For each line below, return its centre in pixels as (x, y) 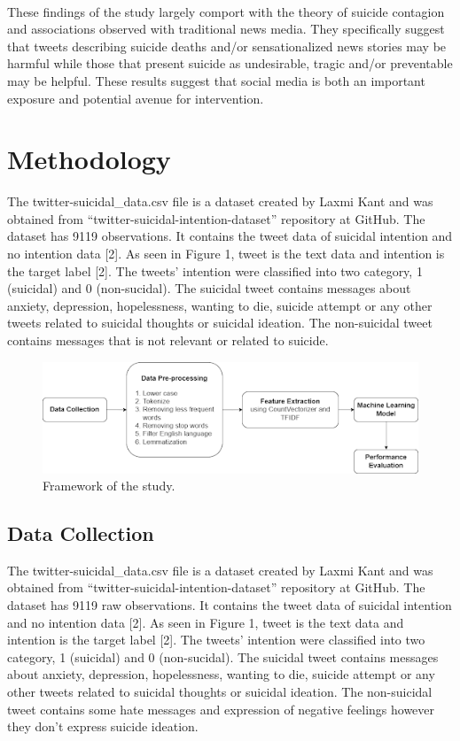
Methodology (89, 159)
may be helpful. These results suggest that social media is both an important (216, 80)
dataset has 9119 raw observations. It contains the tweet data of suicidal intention (230, 605)
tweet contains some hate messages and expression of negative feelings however (221, 709)
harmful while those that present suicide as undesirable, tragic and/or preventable (230, 63)
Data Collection (81, 533)
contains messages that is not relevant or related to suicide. (168, 340)
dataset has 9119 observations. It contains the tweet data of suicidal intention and (230, 236)
